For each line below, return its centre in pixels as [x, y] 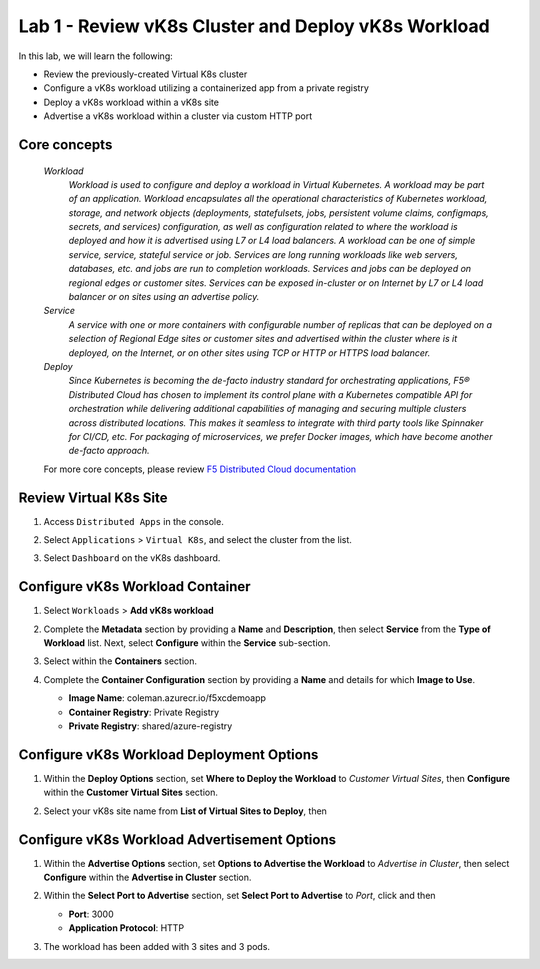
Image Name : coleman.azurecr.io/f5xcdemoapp [167, 698]
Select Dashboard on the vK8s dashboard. [132, 558]
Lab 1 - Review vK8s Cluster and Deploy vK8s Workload [254, 26]
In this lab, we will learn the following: [96, 56]
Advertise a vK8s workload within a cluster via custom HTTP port [178, 116]
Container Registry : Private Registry [144, 712]
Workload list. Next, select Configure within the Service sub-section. [187, 643]
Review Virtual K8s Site [93, 497]
